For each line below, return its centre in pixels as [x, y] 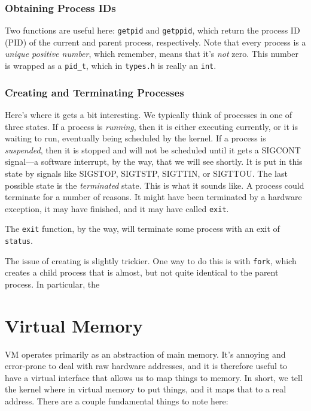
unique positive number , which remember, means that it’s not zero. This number [152, 54]
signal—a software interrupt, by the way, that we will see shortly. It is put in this [154, 161]
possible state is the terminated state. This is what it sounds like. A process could [155, 185]
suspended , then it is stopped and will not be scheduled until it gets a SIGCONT [153, 149]
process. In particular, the [52, 284]
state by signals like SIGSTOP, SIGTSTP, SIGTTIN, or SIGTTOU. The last [146, 173]
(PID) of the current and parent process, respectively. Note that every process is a [155, 42]
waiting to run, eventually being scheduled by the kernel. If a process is [135, 138]
